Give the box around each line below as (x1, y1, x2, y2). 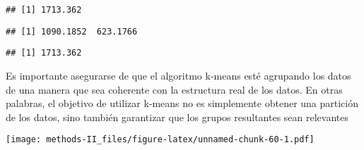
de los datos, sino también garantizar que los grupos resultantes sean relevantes (6, 109, 349, 124)
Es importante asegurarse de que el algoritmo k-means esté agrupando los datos (6, 68, 351, 82)
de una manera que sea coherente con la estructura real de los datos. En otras (6, 82, 343, 96)
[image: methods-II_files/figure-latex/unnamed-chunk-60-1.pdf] (6, 135, 315, 145)
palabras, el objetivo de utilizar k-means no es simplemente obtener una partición (6, 96, 359, 111)
